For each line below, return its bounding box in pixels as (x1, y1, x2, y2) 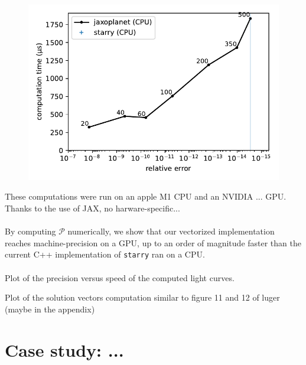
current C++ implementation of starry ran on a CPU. (5, 248, 205, 260)
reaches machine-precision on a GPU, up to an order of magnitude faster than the (5, 236, 301, 249)
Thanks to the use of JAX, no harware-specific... (5, 201, 180, 214)
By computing (5, 225, 56, 237)
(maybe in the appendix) (5, 302, 95, 315)
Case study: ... (5, 337, 124, 361)
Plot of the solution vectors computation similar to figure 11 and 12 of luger (5, 291, 280, 304)
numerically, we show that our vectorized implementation (67, 225, 275, 237)
